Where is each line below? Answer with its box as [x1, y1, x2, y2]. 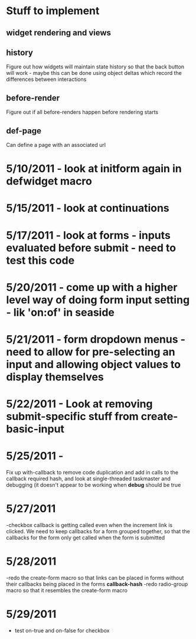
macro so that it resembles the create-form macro [6, 586, 128, 594]
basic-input [6, 422, 65, 436]
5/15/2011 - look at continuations [6, 202, 169, 215]
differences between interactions [6, 76, 87, 83]
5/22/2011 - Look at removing [6, 397, 153, 411]
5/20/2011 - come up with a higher [6, 280, 178, 294]
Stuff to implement [6, 4, 100, 18]
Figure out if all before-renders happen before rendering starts [6, 109, 158, 116]
